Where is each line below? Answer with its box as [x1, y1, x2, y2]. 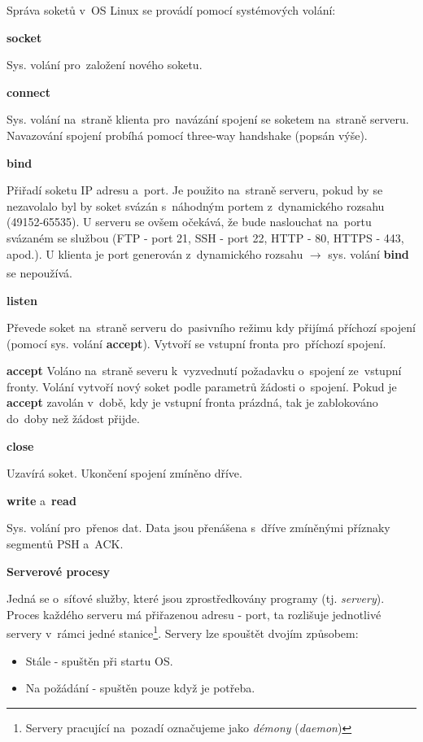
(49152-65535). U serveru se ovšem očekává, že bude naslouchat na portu [7, 213, 372, 230]
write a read [7, 491, 76, 508]
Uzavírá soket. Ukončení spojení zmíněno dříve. [7, 465, 242, 482]
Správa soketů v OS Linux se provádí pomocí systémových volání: [7, 2, 336, 18]
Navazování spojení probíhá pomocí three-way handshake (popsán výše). [7, 126, 368, 143]
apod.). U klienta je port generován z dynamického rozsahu [7, 245, 303, 262]
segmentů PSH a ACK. [7, 535, 124, 552]
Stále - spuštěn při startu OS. [25, 652, 173, 669]
